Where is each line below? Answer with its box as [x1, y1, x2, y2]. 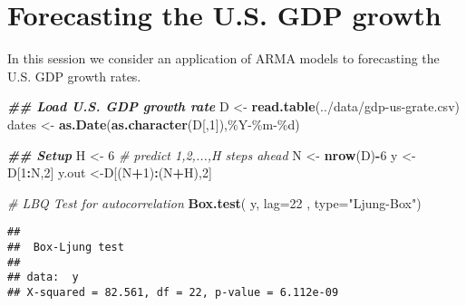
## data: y [7, 271, 79, 284]
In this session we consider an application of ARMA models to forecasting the [7, 49, 440, 68]
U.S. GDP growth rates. [7, 66, 141, 85]
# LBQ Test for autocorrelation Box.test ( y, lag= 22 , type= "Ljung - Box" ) [7, 193, 422, 212]
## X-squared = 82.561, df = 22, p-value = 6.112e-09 [7, 285, 339, 299]
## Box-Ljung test [7, 240, 124, 253]
